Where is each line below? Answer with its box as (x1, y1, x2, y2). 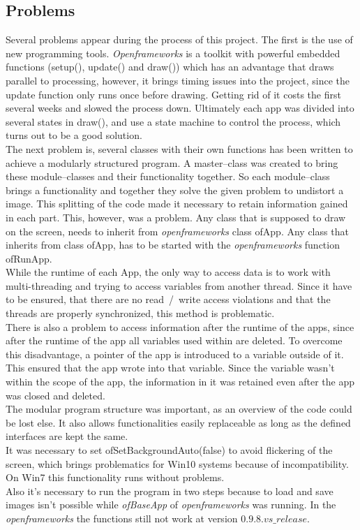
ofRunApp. (6, 251, 52, 265)
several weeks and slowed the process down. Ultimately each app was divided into (6, 101, 354, 115)
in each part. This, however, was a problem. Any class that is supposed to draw (6, 209, 346, 224)
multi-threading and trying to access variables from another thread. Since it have (6, 278, 352, 293)
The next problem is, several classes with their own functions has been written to (6, 141, 353, 156)
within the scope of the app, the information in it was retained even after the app (6, 374, 355, 389)
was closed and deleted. (6, 388, 105, 402)
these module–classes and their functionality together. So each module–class (6, 169, 330, 184)
